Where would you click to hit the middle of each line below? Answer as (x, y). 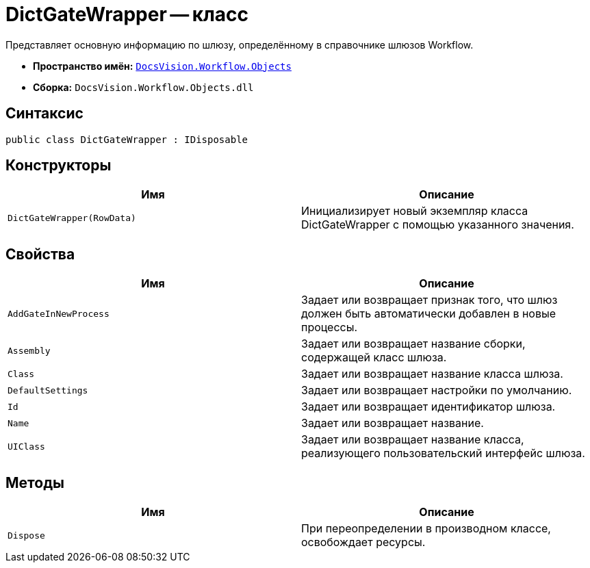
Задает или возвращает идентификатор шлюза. (428, 407)
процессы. (330, 327)
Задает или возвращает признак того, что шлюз (429, 300)
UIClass (26, 446)
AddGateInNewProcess (59, 313)
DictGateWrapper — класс (127, 14)
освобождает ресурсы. (363, 542)
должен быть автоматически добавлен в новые (429, 314)
